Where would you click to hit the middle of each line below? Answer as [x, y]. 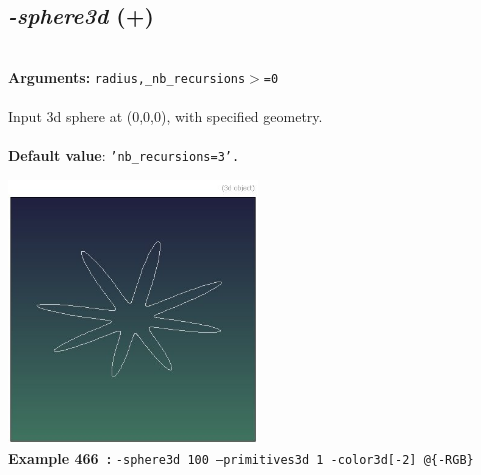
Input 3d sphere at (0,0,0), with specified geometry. [165, 116]
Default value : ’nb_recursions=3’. [124, 155]
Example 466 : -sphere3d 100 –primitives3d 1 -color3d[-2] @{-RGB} [241, 458]
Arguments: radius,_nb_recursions [127, 76]
